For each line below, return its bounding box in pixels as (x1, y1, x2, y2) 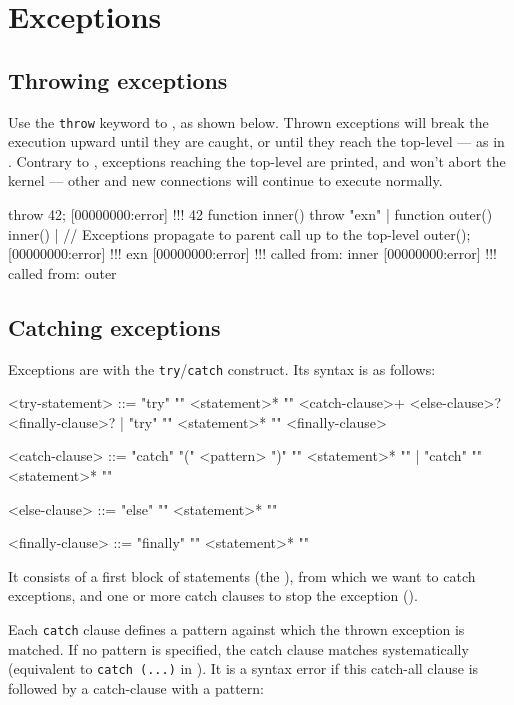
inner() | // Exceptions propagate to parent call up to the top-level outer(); (8, 223, 471, 244)
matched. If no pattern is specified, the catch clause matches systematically (8, 638, 469, 659)
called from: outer (8, 262, 117, 283)
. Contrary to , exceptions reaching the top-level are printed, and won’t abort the (8, 150, 506, 171)
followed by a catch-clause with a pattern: (8, 677, 264, 698)
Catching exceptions (8, 311, 221, 342)
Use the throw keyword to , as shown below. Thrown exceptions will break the (8, 111, 489, 132)
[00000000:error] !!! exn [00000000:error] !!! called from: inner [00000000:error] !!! (8, 243, 497, 264)
